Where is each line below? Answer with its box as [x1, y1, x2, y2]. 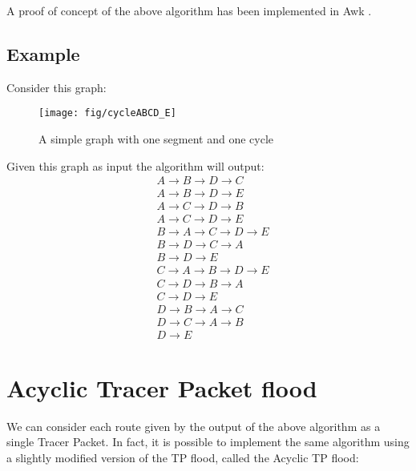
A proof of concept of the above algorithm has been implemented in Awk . [6, 2, 372, 18]
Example [6, 41, 80, 66]
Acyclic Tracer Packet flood [6, 371, 317, 404]
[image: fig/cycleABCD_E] [38, 107, 176, 119]
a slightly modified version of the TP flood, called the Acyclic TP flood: [6, 449, 359, 465]
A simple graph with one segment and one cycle [38, 131, 273, 147]
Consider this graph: [6, 78, 107, 95]
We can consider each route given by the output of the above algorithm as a [6, 417, 381, 434]
